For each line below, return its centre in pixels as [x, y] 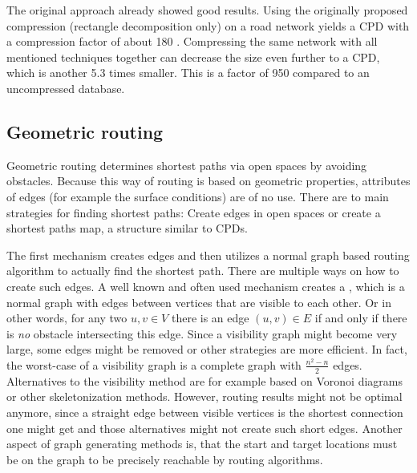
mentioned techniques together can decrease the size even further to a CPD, [193, 57]
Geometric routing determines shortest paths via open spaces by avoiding [187, 165]
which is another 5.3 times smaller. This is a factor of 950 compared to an [188, 73]
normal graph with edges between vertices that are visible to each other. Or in [199, 302]
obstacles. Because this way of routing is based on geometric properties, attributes [208, 181]
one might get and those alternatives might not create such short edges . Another [204, 428]
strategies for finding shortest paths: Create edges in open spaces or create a [194, 212]
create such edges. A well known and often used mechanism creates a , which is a [206, 286]
